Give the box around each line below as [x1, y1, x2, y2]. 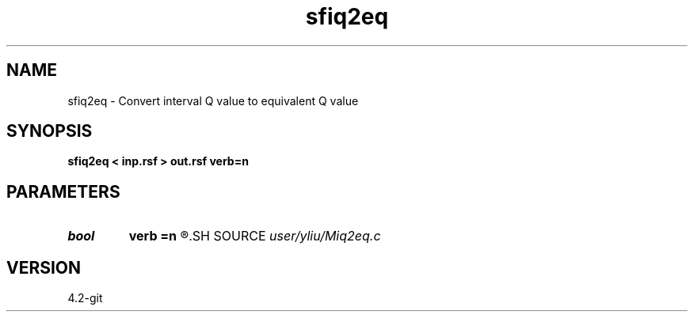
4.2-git [67, 291, 103, 305]
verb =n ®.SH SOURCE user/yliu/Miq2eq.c [128, 228, 381, 244]
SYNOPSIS [6, 121, 93, 142]
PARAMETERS [6, 181, 120, 202]
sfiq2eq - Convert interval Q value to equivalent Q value [67, 93, 359, 108]
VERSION [6, 257, 82, 278]
